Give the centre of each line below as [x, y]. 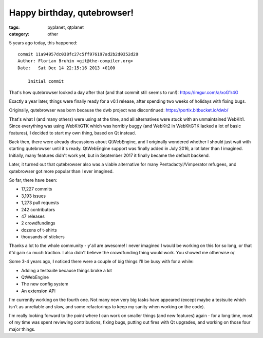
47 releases [33, 216]
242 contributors [38, 209]
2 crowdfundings [38, 223]
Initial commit [46, 81]
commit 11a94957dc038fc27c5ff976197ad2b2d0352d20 [78, 54]
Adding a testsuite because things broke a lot [66, 270]
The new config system [45, 284]
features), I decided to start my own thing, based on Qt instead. [73, 133]
